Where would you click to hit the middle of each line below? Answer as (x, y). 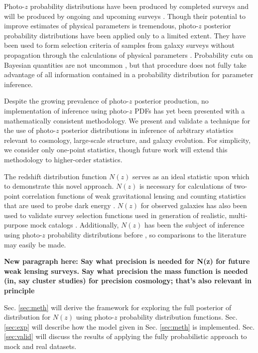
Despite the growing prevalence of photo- (66, 101)
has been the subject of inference (194, 225)
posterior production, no (171, 101)
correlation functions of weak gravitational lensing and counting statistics (134, 195)
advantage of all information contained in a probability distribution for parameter (129, 74)
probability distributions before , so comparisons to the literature (147, 235)
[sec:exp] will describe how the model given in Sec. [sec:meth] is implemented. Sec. (129, 326)
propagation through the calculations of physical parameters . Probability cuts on (129, 55)
